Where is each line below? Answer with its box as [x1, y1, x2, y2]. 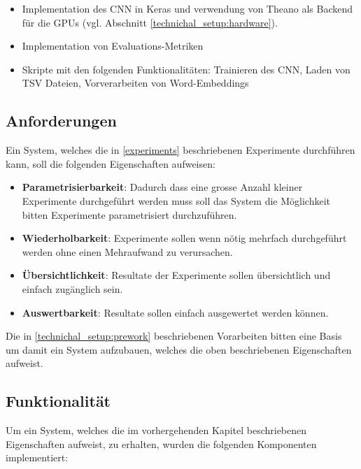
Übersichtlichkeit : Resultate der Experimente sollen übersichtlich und [22, 268, 331, 282]
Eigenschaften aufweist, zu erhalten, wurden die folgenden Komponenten [6, 436, 317, 451]
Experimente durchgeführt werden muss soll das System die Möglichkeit [22, 193, 330, 208]
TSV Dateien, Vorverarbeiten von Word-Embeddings [22, 75, 249, 90]
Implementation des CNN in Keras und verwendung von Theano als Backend [22, 1, 353, 15]
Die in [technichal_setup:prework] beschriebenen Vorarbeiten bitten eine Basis [6, 329, 342, 343]
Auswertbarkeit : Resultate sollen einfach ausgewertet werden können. [22, 305, 329, 319]
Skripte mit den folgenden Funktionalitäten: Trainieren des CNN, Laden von [22, 62, 351, 76]
